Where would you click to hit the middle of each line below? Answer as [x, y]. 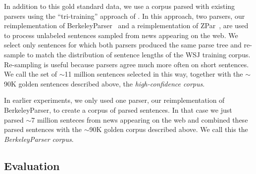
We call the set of [31, 74]
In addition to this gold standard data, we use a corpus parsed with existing [120, 6]
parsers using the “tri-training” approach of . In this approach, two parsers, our [125, 16]
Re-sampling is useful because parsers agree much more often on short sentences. [127, 64]
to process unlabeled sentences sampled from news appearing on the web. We [121, 35]
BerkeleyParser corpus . [39, 139]
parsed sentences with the [43, 129]
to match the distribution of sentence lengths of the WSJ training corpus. [139, 54]
